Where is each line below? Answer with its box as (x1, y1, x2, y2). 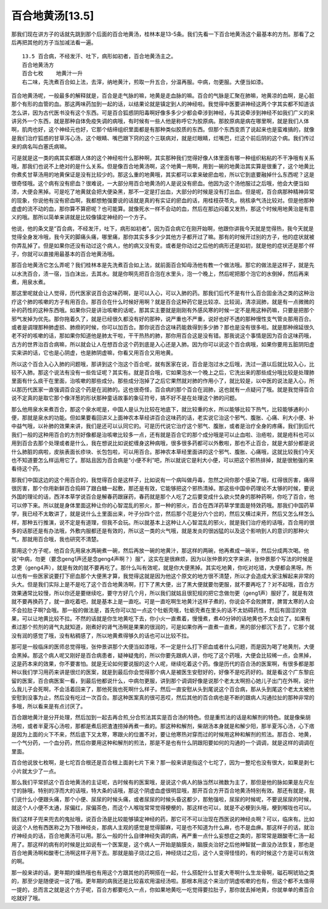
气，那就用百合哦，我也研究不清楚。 (11, 535, 102, 543)
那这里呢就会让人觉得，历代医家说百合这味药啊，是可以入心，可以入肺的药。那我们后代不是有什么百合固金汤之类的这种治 (11, 289, 315, 297)
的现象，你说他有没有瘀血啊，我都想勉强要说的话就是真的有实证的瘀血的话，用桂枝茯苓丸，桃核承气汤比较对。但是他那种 (11, 196, 315, 204)
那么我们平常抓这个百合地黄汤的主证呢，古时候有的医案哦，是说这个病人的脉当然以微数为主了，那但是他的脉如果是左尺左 (11, 778, 315, 786)
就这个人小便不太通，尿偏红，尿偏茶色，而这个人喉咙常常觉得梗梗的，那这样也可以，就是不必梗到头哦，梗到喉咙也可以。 (11, 804, 315, 811)
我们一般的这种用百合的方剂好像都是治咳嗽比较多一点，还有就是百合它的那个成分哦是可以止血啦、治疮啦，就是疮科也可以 (11, 431, 315, 438)
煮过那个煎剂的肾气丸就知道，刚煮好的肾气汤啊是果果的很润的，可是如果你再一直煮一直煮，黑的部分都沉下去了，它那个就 (11, 623, 315, 631)
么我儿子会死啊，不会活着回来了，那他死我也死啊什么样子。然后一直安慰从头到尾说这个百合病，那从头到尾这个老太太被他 (11, 685, 315, 693)
